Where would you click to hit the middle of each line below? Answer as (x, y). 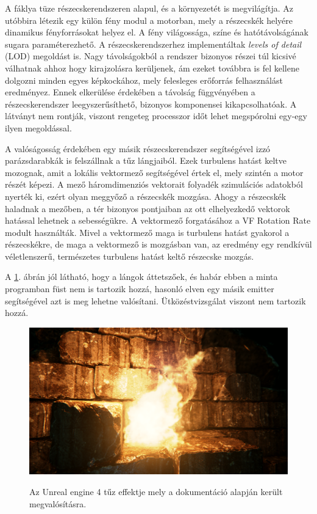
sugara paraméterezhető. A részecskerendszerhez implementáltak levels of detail (153, 44)
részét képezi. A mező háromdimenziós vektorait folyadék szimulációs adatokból (154, 184)
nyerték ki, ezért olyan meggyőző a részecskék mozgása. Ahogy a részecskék (146, 196)
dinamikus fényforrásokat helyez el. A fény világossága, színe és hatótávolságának (157, 32)
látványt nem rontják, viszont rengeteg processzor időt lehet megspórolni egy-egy (156, 116)
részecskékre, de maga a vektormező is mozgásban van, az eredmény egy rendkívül (158, 244)
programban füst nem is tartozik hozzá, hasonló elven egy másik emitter (140, 289)
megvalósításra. (58, 503)
